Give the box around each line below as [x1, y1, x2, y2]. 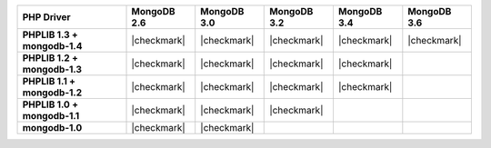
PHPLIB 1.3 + [22, 28, 79, 41]
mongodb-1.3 [22, 64, 82, 75]
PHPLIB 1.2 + [22, 52, 79, 64]
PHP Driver [22, 11, 72, 23]
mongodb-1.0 [22, 122, 83, 133]
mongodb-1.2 [22, 86, 83, 99]
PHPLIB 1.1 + [22, 75, 76, 87]
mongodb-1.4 [22, 40, 83, 52]
